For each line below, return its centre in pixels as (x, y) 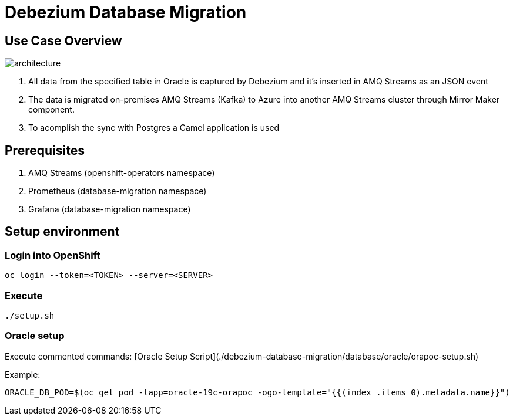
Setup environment (62, 232)
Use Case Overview (63, 40)
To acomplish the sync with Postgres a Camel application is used (154, 128)
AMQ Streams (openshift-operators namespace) (122, 173)
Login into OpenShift (53, 255)
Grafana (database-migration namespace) (110, 209)
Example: (23, 374)
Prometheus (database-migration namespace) (118, 191)
